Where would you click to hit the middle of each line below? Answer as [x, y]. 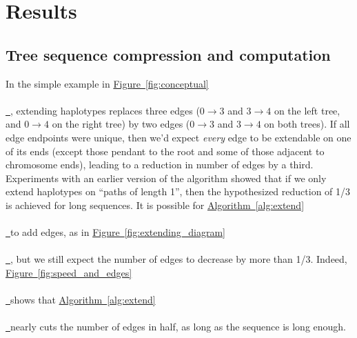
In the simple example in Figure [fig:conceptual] [107, 83]
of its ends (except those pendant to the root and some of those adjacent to [165, 151]
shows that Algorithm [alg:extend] [83, 300]
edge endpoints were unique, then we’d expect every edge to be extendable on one [178, 137]
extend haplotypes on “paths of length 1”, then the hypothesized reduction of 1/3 [178, 191]
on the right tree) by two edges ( [121, 124]
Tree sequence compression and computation [168, 54]
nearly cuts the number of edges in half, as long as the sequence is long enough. [178, 327]
